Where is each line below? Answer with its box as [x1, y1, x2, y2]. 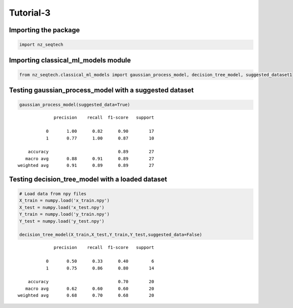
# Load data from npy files [19, 191, 86, 197]
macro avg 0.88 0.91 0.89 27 [25, 156, 154, 161]
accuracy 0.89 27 [27, 149, 154, 155]
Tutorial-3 [9, 7, 51, 18]
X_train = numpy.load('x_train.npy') [19, 198, 110, 204]
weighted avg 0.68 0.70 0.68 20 [18, 293, 154, 298]
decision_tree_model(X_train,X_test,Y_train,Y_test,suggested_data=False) [19, 232, 203, 238]
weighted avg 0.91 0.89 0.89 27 [18, 163, 154, 168]
